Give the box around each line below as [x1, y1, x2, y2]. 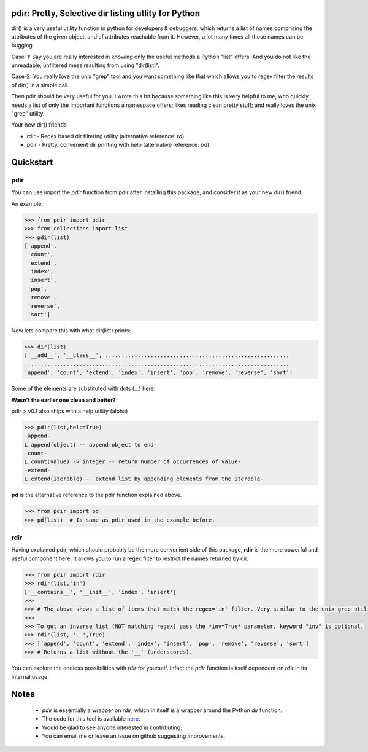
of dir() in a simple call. [11, 81, 70, 88]
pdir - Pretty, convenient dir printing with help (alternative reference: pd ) [26, 141, 210, 149]
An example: [11, 200, 43, 207]
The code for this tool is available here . [42, 715, 140, 723]
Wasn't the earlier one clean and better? [11, 396, 116, 404]
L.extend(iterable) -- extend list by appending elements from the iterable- [24, 476, 264, 482]
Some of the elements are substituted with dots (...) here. [11, 385, 156, 393]
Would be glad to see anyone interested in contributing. [42, 724, 182, 731]
